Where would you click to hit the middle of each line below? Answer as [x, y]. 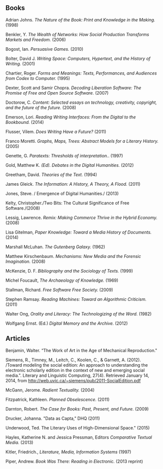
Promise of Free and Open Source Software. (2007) [57, 93]
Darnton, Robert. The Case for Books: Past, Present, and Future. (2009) [77, 409]
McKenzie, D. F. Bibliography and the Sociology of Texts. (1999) [69, 271]
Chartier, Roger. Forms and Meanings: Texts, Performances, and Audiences [81, 73]
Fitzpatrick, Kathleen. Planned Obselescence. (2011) [57, 399]
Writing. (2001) [20, 63]
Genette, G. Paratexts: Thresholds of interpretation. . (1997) [64, 156]
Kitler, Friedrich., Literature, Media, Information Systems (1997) [68, 452]
